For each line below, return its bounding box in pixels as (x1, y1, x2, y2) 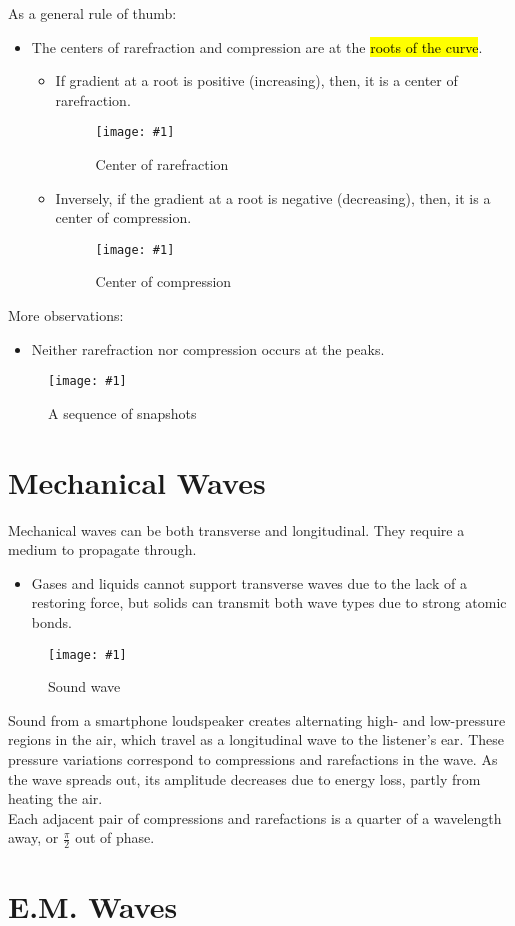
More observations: (8, 305, 124, 326)
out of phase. (75, 827, 155, 848)
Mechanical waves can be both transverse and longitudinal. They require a (8, 519, 465, 540)
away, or (8, 827, 59, 848)
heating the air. (8, 788, 103, 809)
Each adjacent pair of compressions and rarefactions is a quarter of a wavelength (8, 807, 502, 828)
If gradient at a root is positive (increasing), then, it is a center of (55, 70, 458, 91)
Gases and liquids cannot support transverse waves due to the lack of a (31, 572, 467, 593)
